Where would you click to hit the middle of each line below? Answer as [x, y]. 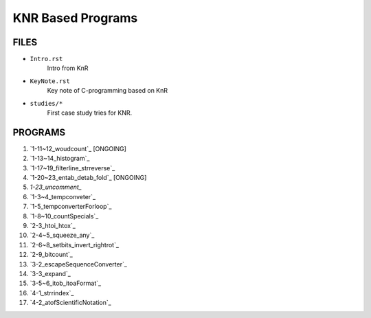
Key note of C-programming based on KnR [108, 91]
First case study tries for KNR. [90, 113]
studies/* [46, 103]
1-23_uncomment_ [56, 187]
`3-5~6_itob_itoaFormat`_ [66, 283]
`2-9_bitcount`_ [52, 255]
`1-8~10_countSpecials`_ [64, 216]
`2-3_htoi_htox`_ [53, 226]
